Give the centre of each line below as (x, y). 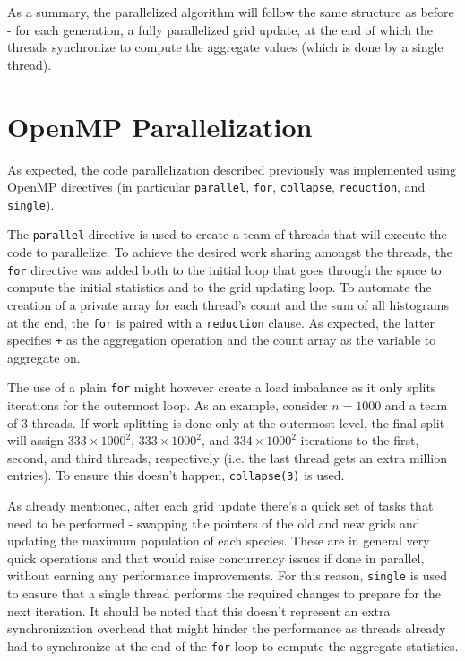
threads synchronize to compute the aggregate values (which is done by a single (225, 47)
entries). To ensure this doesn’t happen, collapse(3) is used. (176, 475)
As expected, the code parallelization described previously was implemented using (232, 169)
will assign (36, 440)
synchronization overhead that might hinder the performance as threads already (227, 628)
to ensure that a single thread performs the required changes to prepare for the (224, 593)
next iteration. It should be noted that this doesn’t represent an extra (199, 610)
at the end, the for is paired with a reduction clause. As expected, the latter (221, 322)
